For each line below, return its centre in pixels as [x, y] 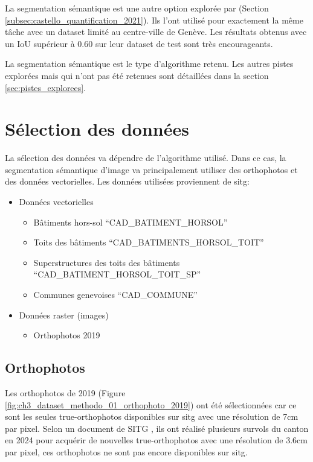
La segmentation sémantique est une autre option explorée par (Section [137, 8]
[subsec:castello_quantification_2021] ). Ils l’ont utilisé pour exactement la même [154, 20]
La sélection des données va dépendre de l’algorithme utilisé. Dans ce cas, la [146, 158]
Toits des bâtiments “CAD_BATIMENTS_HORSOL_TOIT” [149, 242]
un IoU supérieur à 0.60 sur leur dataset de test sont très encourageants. [139, 43]
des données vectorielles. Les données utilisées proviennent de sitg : [127, 181]
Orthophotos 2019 [67, 335]
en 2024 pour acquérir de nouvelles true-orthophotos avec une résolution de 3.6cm [156, 440]
